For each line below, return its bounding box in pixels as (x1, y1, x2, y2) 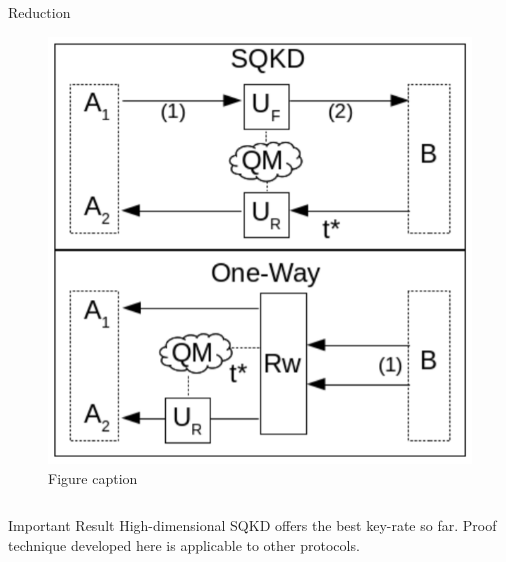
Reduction (8, 2, 71, 22)
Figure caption (48, 467, 138, 488)
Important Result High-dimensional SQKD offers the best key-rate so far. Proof (8, 515, 497, 536)
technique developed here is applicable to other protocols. (8, 534, 360, 555)
